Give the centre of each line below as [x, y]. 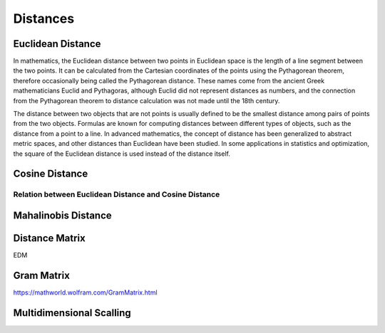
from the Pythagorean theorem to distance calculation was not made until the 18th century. [147, 100]
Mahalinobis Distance [62, 215]
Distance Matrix [49, 238]
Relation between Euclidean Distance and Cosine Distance [117, 194]
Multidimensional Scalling [72, 313]
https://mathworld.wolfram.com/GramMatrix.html [85, 292]
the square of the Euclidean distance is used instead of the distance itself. [122, 154]
